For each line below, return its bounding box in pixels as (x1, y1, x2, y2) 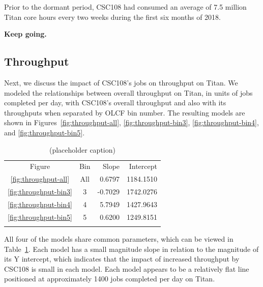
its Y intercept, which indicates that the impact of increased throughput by (4, 253, 240, 264)
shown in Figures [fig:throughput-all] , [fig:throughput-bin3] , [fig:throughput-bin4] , (4, 117, 259, 128)
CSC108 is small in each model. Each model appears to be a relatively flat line (4, 263, 249, 274)
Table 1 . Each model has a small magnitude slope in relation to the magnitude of (4, 243, 259, 254)
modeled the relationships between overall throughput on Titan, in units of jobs (4, 87, 253, 98)
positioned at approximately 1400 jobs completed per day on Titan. (4, 273, 215, 284)
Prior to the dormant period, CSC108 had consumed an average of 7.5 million (4, 2, 247, 12)
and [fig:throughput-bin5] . (4, 127, 85, 137)
